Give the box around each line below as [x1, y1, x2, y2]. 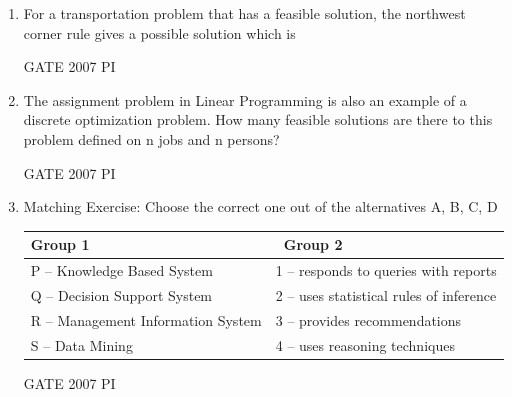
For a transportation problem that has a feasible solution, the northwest [23, 3, 466, 23]
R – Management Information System [30, 309, 262, 330]
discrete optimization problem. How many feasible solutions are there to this [23, 109, 493, 130]
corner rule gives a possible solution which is [23, 22, 296, 43]
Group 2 [283, 234, 343, 255]
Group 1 [30, 234, 90, 255]
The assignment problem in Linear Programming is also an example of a [23, 89, 467, 110]
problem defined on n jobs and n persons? [23, 128, 280, 149]
